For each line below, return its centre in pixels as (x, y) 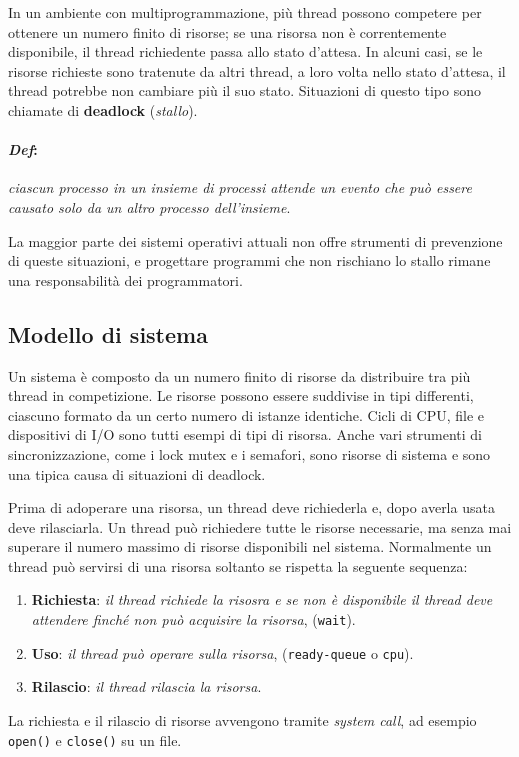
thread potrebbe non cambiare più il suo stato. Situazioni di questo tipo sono (244, 90)
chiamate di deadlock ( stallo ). (103, 109)
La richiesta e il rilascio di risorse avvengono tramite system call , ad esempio (242, 719)
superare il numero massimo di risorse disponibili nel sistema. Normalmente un (250, 546)
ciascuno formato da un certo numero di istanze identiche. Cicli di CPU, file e (246, 414)
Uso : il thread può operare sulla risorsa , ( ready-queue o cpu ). (222, 652)
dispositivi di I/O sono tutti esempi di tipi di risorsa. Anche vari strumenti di (245, 434)
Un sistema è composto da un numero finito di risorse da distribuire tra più (239, 375)
